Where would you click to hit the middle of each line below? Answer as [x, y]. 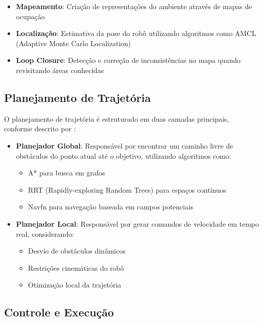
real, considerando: [45, 234]
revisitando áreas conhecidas [60, 70]
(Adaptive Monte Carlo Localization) [73, 43]
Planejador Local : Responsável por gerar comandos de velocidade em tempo [137, 223]
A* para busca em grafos [67, 173]
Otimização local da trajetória [75, 285]
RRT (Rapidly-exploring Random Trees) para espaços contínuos [127, 189]
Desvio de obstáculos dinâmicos [77, 251]
